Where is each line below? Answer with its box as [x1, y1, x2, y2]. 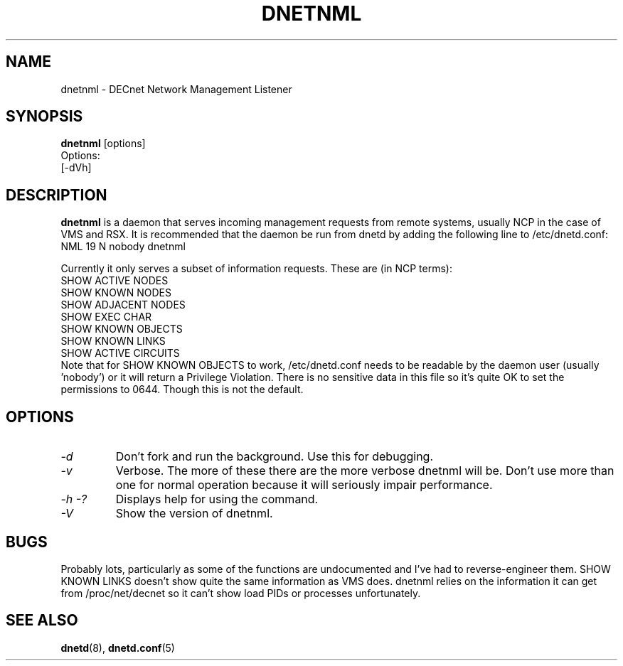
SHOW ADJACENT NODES [60, 299, 186, 311]
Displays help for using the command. [115, 492, 319, 507]
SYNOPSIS [6, 107, 83, 126]
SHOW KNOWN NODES [60, 286, 171, 299]
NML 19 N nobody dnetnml [60, 240, 186, 253]
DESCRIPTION [6, 186, 107, 204]
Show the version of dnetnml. [115, 506, 273, 521]
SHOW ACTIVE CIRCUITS [60, 347, 180, 360]
